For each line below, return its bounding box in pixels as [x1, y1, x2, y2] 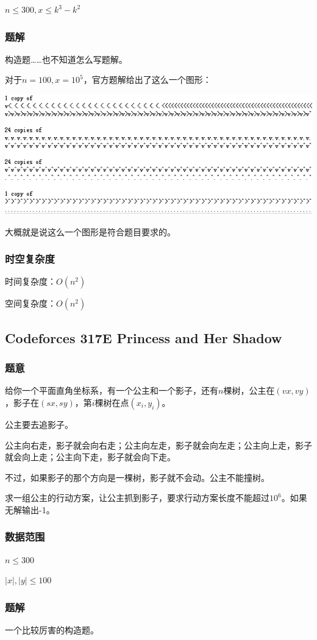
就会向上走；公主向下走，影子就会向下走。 [5, 450, 176, 463]
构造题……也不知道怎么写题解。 [5, 52, 127, 65]
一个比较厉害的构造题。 [5, 624, 99, 636]
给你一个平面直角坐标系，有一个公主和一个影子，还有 [5, 384, 218, 397]
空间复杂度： [5, 297, 56, 310]
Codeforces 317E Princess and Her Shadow [5, 328, 282, 347]
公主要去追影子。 [5, 418, 73, 430]
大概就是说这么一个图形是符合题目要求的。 [5, 225, 176, 238]
